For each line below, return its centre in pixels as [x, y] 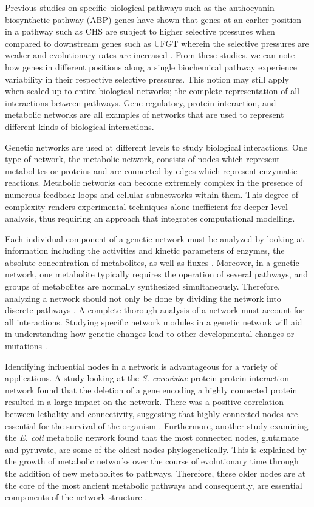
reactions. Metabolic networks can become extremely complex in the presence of [154, 182]
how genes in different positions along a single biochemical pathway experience [151, 66]
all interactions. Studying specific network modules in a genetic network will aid [154, 322]
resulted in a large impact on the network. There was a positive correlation [144, 402]
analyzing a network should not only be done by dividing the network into [143, 298]
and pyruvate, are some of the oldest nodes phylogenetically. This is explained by [156, 449]
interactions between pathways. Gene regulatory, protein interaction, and [141, 102]
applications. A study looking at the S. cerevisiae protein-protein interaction [147, 378]
